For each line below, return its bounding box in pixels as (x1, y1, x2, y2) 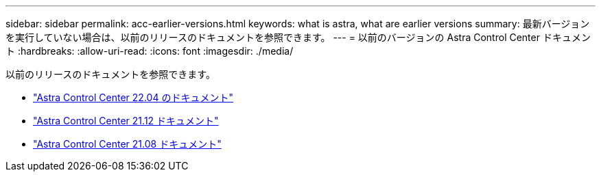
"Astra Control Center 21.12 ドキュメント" (33, 115, 219, 126)
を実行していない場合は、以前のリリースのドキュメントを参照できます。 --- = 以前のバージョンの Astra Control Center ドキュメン (5, 31, 591, 43)
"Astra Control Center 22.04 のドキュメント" (33, 92, 233, 103)
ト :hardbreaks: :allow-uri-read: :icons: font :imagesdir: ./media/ (5, 45, 294, 57)
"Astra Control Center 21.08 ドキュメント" (33, 138, 222, 150)
